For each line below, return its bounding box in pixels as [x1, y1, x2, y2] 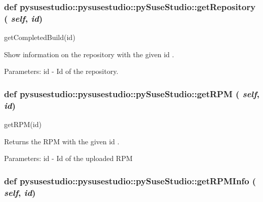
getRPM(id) [4, 119, 42, 130]
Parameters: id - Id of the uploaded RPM [4, 153, 133, 164]
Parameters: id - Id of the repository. [4, 66, 119, 76]
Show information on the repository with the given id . [4, 49, 174, 59]
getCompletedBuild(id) [4, 32, 76, 43]
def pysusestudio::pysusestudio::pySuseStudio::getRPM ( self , [4, 87, 259, 100]
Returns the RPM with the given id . [4, 136, 120, 146]
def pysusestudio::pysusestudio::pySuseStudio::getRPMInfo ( [4, 174, 256, 187]
